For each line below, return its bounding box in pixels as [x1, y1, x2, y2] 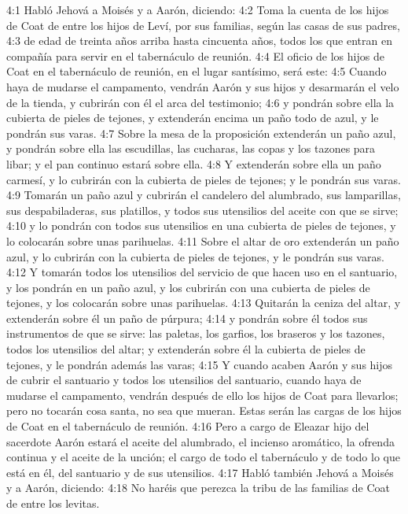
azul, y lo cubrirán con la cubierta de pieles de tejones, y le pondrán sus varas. [6, 248, 384, 264]
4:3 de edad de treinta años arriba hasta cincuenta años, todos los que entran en [6, 32, 392, 49]
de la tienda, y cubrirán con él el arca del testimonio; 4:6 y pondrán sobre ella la [6, 94, 395, 110]
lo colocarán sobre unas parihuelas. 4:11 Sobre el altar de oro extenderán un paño [6, 232, 399, 249]
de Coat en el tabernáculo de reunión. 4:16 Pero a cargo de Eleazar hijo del [6, 418, 369, 434]
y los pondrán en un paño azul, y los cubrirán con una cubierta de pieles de [6, 279, 370, 295]
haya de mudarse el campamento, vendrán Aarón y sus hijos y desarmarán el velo [6, 78, 399, 94]
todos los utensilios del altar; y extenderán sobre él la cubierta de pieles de [6, 341, 366, 357]
